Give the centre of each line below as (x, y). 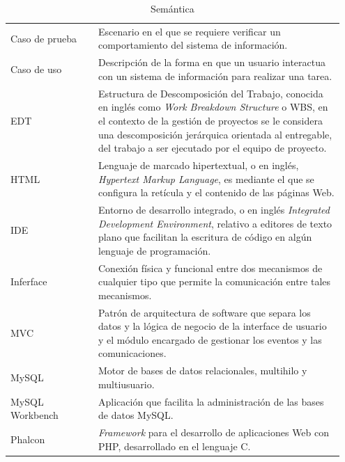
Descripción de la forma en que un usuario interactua (212, 62)
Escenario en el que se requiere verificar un (189, 31)
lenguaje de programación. (154, 250)
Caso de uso (36, 69)
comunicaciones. (132, 353)
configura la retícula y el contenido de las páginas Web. (216, 192)
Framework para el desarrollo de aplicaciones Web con (214, 432)
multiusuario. (126, 384)
